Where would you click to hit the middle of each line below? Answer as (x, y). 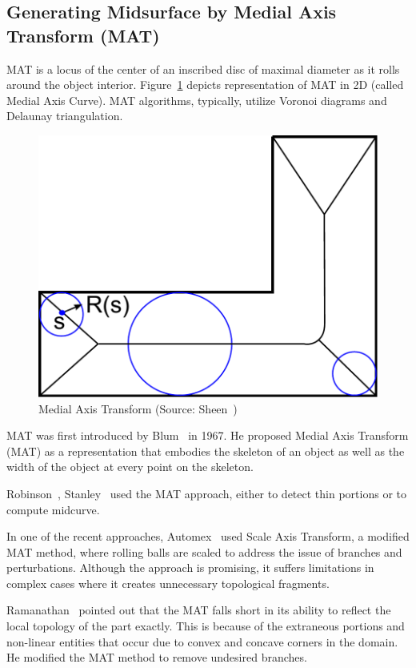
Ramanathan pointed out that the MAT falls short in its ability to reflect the (199, 610)
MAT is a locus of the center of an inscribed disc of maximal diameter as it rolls (203, 68)
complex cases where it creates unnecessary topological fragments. (168, 583)
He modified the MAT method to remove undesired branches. (157, 657)
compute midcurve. (53, 509)
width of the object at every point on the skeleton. (130, 467)
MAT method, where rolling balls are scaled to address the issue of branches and (204, 551)
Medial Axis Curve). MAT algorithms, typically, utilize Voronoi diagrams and (197, 100)
